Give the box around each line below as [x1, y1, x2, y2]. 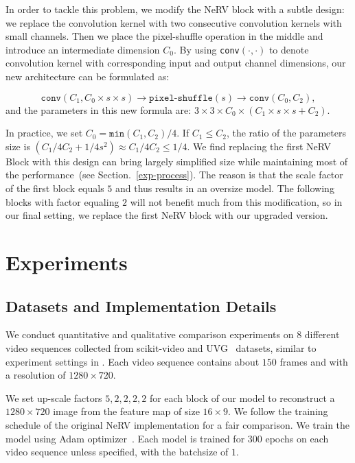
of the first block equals [5, 181, 104, 195]
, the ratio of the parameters [226, 126, 346, 140]
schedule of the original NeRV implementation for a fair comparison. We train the [5, 417, 350, 431]
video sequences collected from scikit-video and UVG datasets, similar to [5, 340, 317, 355]
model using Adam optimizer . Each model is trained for [5, 431, 245, 445]
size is [5, 139, 30, 153]
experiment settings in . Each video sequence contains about [5, 354, 260, 368]
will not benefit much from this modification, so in [130, 194, 343, 209]
